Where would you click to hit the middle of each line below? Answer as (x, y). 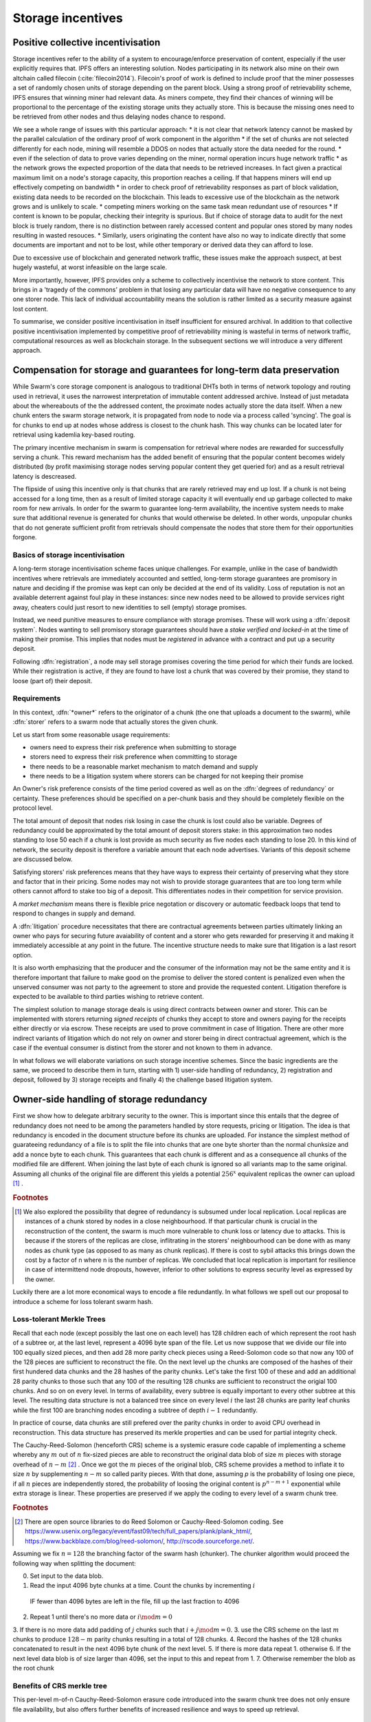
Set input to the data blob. (67, 1576)
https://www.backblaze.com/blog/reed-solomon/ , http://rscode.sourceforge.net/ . (139, 1541)
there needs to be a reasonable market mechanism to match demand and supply (144, 766)
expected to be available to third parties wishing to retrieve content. (108, 997)
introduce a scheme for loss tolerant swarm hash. (83, 1301)
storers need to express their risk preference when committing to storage (134, 757)
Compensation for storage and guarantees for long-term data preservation (176, 370)
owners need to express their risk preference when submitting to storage (133, 747)
